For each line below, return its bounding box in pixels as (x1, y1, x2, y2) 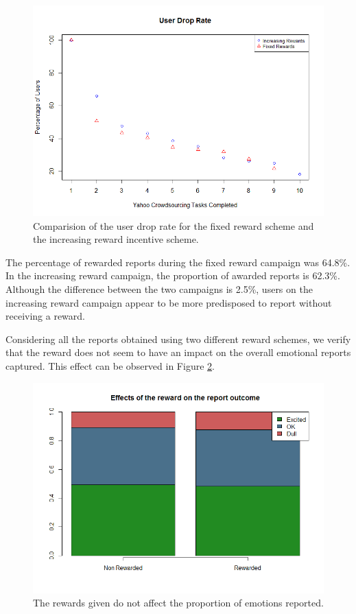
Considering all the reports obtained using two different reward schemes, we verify (5, 331, 351, 346)
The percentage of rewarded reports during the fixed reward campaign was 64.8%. (5, 255, 351, 269)
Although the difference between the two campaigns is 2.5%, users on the (5, 282, 313, 296)
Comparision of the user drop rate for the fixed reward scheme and (33, 218, 314, 233)
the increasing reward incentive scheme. (33, 232, 199, 246)
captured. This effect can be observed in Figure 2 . (5, 358, 215, 373)
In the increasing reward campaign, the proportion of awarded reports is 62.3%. (5, 268, 340, 283)
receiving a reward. (5, 309, 86, 323)
